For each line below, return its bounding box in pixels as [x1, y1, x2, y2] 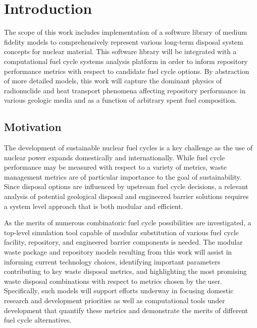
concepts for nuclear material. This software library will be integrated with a [4, 46, 237, 57]
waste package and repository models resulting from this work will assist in [4, 247, 232, 257]
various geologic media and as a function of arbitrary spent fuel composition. [4, 95, 237, 105]
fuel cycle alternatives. [4, 315, 72, 325]
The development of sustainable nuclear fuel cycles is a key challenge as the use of [4, 142, 253, 153]
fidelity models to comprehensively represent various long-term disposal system [4, 36, 243, 47]
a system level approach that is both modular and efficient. [4, 200, 183, 211]
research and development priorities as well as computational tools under [4, 295, 225, 305]
